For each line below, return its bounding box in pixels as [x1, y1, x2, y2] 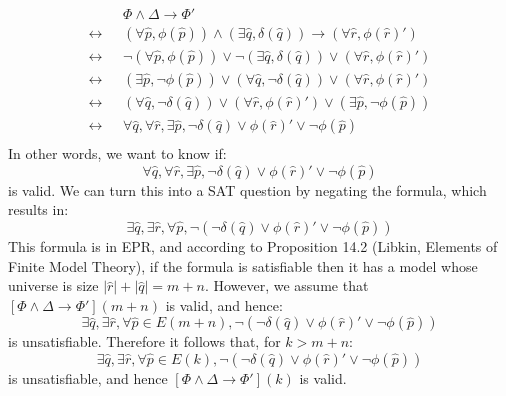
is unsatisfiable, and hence [8, 367, 168, 388]
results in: [8, 199, 69, 220]
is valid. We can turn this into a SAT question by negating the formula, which [8, 179, 487, 200]
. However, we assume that [204, 275, 369, 296]
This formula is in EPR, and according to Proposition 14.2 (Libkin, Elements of [8, 236, 498, 256]
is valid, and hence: [165, 294, 283, 315]
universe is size [8, 275, 99, 296]
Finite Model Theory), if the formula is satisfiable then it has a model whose [8, 255, 478, 276]
